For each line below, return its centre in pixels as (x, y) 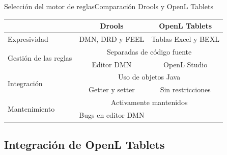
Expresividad (28, 38)
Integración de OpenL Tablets (84, 145)
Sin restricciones (185, 89)
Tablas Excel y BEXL (185, 38)
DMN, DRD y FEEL (112, 38)
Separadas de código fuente (149, 51)
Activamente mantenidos (149, 102)
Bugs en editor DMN (112, 115)
